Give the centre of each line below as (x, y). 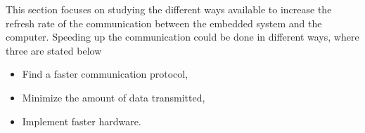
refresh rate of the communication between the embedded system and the (164, 23)
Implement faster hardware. (82, 121)
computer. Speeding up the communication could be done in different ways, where (182, 37)
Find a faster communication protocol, (105, 74)
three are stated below (54, 50)
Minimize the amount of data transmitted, (114, 97)
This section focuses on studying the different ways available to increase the (169, 9)
